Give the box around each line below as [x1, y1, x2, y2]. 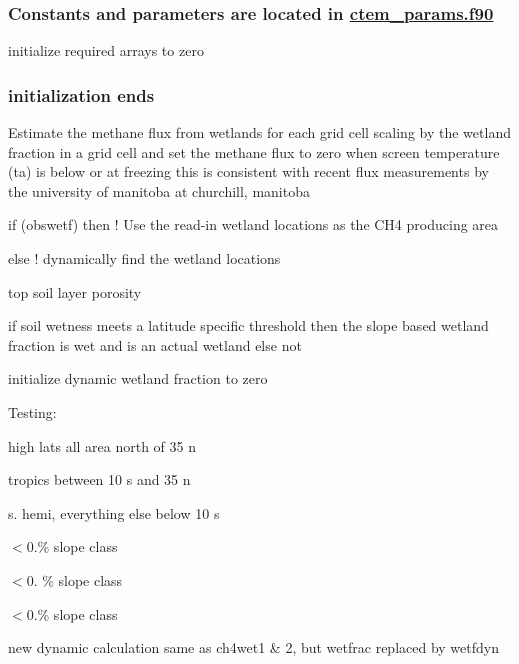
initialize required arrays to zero [8, 40, 204, 61]
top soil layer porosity [8, 281, 142, 302]
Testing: [8, 401, 57, 422]
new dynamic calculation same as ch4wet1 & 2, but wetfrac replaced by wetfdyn [8, 637, 499, 658]
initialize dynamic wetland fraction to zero [8, 368, 268, 389]
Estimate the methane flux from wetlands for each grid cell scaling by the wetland [8, 122, 511, 143]
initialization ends [8, 82, 155, 107]
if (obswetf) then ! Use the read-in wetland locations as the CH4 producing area [8, 214, 499, 235]
